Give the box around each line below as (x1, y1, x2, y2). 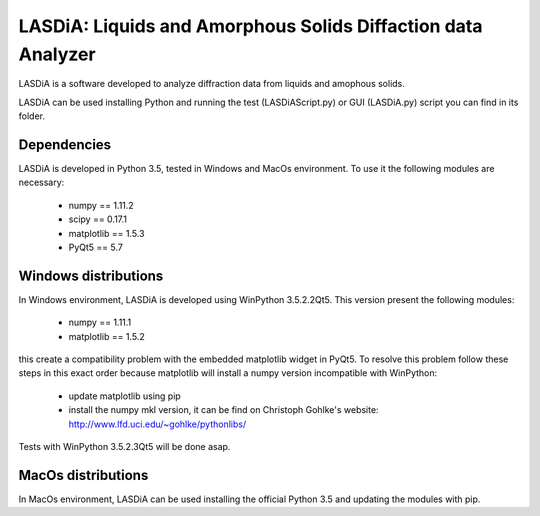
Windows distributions (18, 267, 164, 284)
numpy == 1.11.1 (68, 316, 132, 329)
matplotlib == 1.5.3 (68, 227, 145, 239)
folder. (18, 110, 45, 122)
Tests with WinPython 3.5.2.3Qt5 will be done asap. (18, 441, 231, 453)
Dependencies (18, 136, 112, 153)
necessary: (18, 176, 65, 189)
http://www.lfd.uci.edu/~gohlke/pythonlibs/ (68, 418, 247, 430)
